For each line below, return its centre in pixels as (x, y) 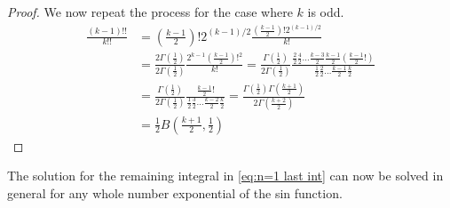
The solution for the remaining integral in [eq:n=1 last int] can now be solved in (225, 176)
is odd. (326, 12)
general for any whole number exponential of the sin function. (175, 192)
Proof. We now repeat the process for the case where (150, 12)
